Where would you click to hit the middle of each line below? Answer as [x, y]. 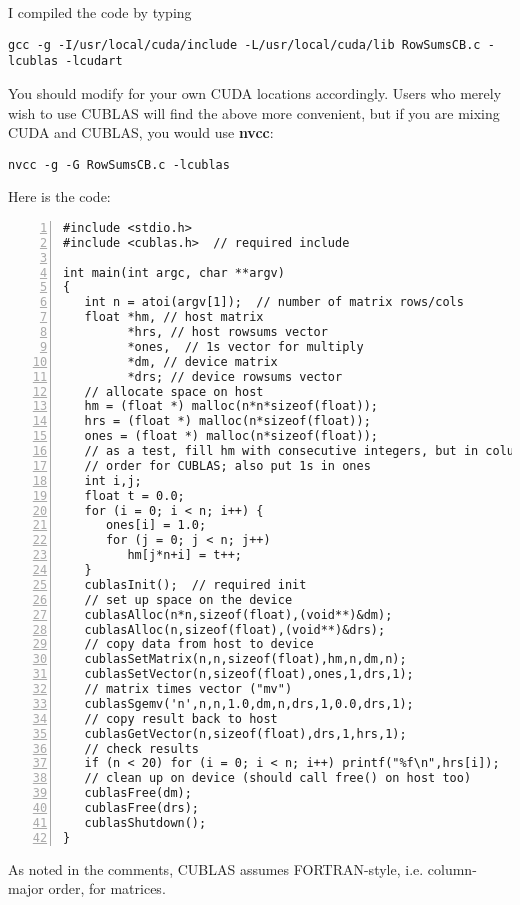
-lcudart [94, 61]
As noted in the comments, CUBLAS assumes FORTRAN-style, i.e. [216, 868]
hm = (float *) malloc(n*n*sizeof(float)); [231, 406]
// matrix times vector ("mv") [188, 689]
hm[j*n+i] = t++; [184, 555]
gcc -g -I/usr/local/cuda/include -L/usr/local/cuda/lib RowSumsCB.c [244, 44]
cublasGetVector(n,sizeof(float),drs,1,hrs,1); [245, 733]
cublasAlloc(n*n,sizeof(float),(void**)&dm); [238, 614]
